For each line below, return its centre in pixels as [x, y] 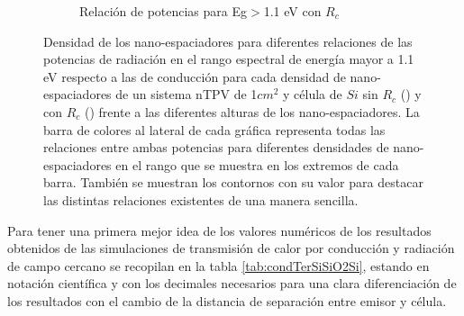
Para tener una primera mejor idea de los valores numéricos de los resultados [219, 230]
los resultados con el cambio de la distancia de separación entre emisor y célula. [227, 300]
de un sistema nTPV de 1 [187, 94]
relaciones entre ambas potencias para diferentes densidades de [216, 147]
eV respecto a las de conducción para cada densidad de [195, 76]
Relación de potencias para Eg [164, 11]
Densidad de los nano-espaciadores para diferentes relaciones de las [228, 41]
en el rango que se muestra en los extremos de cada [257, 164]
